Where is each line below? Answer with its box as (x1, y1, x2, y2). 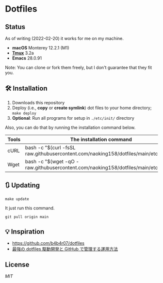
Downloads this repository (12, 99, 65, 105)
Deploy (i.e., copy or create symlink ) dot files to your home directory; (12, 105, 152, 110)
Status (5, 23, 26, 31)
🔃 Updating (5, 181, 40, 189)
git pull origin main (5, 214, 49, 219)
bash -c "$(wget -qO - (25, 158, 79, 165)
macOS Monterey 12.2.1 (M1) (12, 45, 69, 50)
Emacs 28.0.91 (12, 55, 42, 61)
